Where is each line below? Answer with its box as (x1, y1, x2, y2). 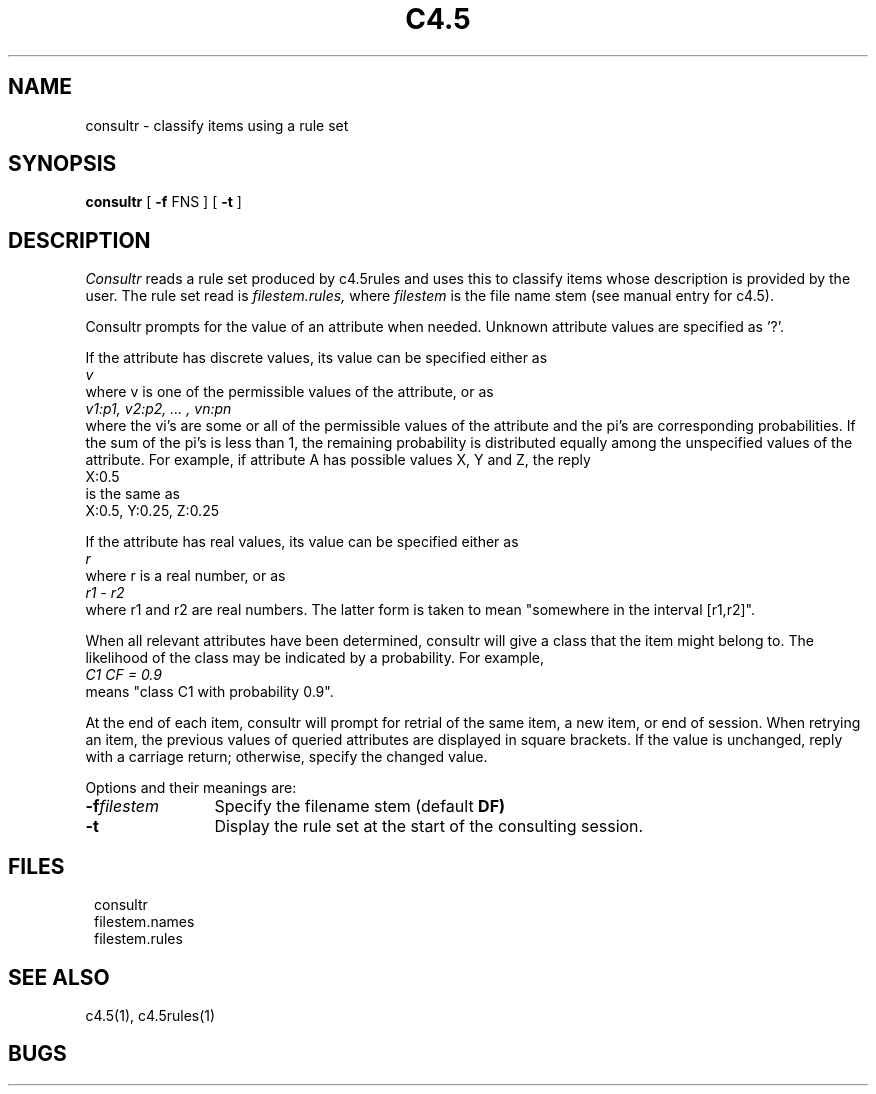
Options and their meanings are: (85, 779, 297, 797)
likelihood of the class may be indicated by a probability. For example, (85, 649, 545, 667)
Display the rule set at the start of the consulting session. (214, 816, 644, 837)
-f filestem (85, 796, 159, 817)
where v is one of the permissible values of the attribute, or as (85, 383, 494, 401)
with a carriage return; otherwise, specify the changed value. (85, 748, 488, 766)
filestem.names (94, 913, 195, 931)
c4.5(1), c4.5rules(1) (85, 1006, 216, 1024)
